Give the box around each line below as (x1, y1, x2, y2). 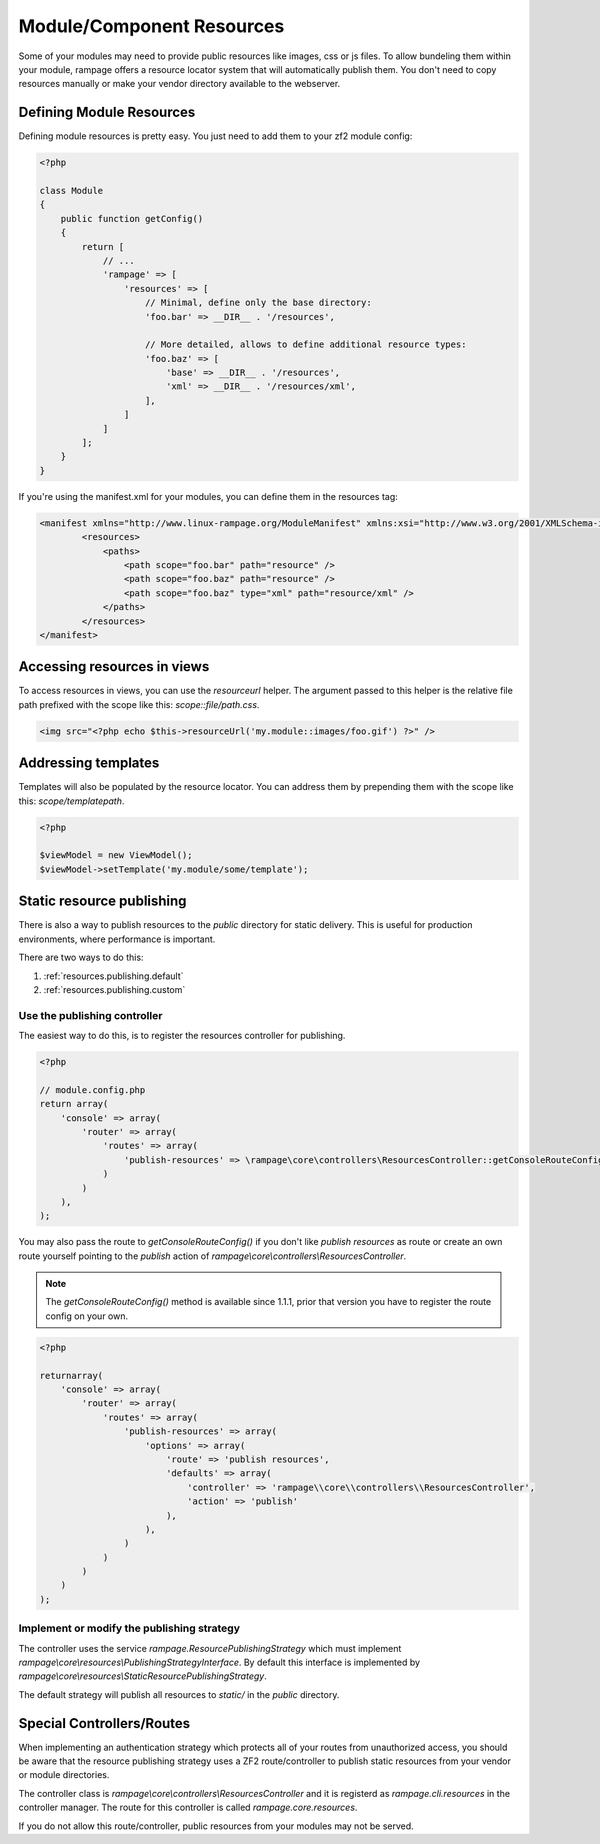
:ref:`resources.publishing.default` (43, 970, 184, 982)
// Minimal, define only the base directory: (145, 297, 372, 309)
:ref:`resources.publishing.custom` (43, 983, 186, 995)
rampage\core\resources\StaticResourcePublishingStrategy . (18, 1670, 267, 1682)
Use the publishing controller (18, 1008, 163, 1022)
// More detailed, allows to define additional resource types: (145, 339, 467, 350)
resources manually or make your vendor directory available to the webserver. (18, 78, 341, 90)
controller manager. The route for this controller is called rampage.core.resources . (18, 1801, 358, 1814)
